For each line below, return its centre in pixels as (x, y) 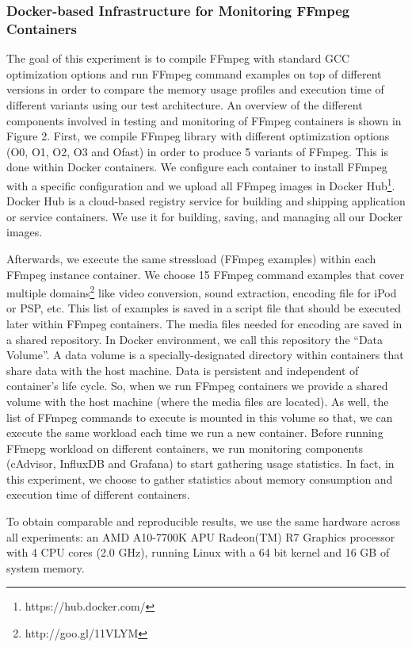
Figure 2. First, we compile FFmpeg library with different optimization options (198, 136)
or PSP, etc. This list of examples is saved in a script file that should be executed (204, 308)
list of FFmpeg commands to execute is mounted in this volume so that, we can (200, 417)
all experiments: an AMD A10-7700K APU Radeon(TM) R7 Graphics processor (201, 536)
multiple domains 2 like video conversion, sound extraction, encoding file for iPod (202, 291)
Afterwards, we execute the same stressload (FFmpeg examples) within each (191, 258)
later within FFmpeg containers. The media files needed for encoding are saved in (204, 323)
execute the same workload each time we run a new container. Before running (195, 433)
